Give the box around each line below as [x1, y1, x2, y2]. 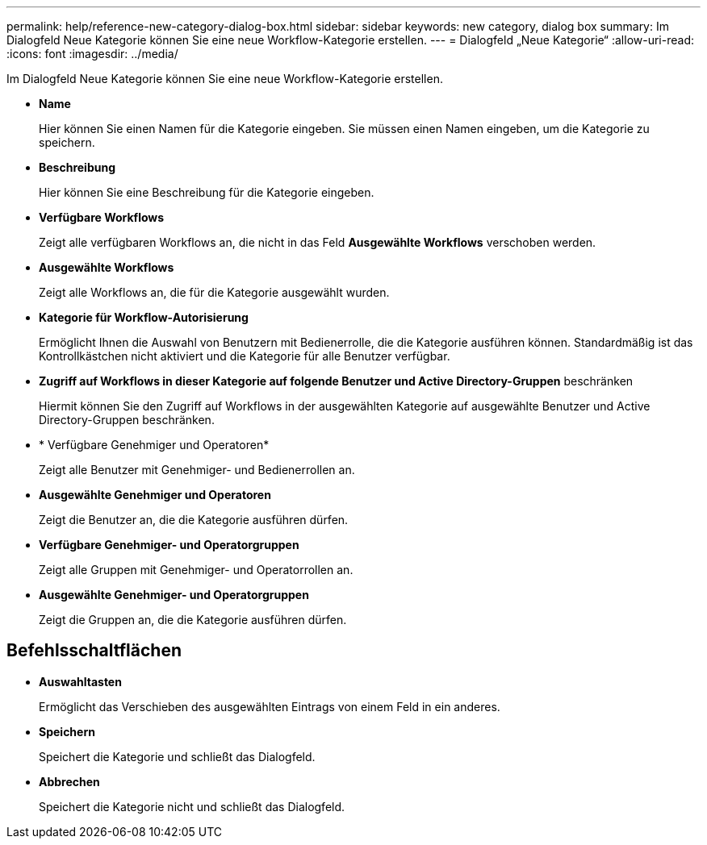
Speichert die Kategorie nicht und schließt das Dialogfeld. [39, 799, 345, 814]
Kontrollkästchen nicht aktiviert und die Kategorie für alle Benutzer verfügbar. [39, 349, 450, 363]
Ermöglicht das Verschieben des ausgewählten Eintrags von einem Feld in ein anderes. [39, 699, 500, 714]
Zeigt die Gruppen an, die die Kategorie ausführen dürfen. [39, 613, 347, 626]
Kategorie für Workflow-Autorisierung [39, 310, 249, 324]
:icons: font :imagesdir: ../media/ [6, 47, 178, 60]
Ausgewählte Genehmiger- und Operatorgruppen [39, 588, 309, 601]
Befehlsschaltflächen [6, 640, 182, 661]
